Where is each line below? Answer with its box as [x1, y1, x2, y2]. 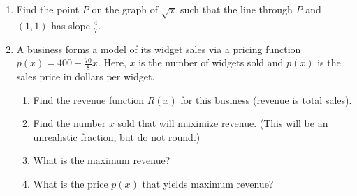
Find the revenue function [33, 92, 145, 107]
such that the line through [180, 2, 293, 16]
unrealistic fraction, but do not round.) [33, 129, 201, 144]
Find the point [16, 2, 80, 16]
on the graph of [92, 2, 158, 16]
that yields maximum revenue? [142, 176, 274, 190]
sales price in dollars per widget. [16, 69, 155, 84]
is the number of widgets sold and [138, 55, 284, 70]
